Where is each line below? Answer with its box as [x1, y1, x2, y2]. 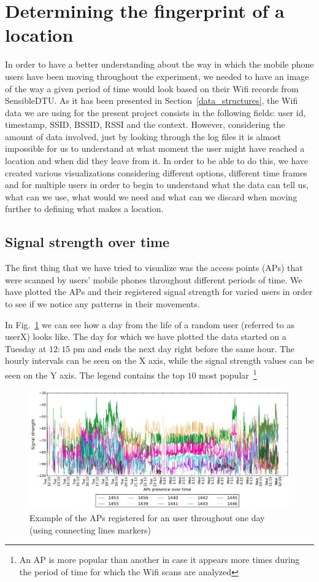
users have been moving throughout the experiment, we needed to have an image [5, 69, 309, 82]
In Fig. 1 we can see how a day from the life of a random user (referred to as [5, 318, 294, 331]
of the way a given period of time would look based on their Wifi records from [5, 82, 299, 95]
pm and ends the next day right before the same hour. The [72, 342, 295, 355]
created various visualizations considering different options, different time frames [5, 166, 307, 179]
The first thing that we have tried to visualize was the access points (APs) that [5, 261, 303, 274]
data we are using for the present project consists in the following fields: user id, [5, 106, 306, 119]
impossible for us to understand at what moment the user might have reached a [5, 142, 305, 155]
